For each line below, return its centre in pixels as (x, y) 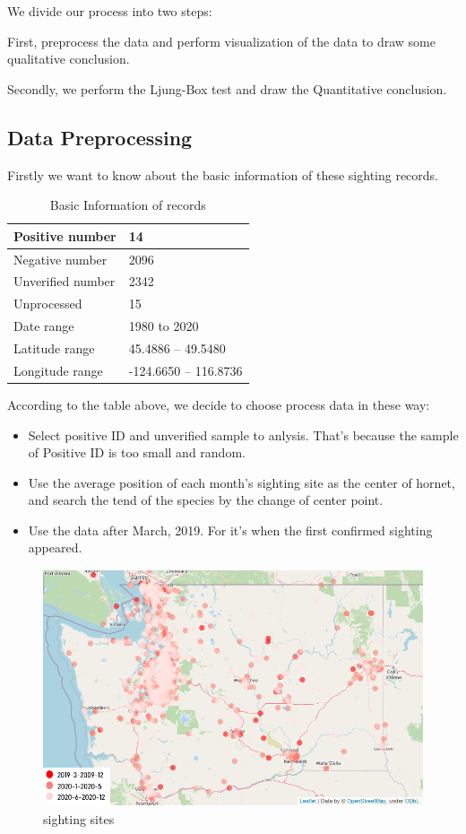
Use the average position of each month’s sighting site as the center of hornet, (242, 482)
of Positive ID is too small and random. (137, 452)
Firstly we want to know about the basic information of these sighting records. (223, 174)
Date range (44, 326)
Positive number (65, 235)
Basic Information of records (128, 205)
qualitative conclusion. (69, 59)
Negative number (60, 259)
